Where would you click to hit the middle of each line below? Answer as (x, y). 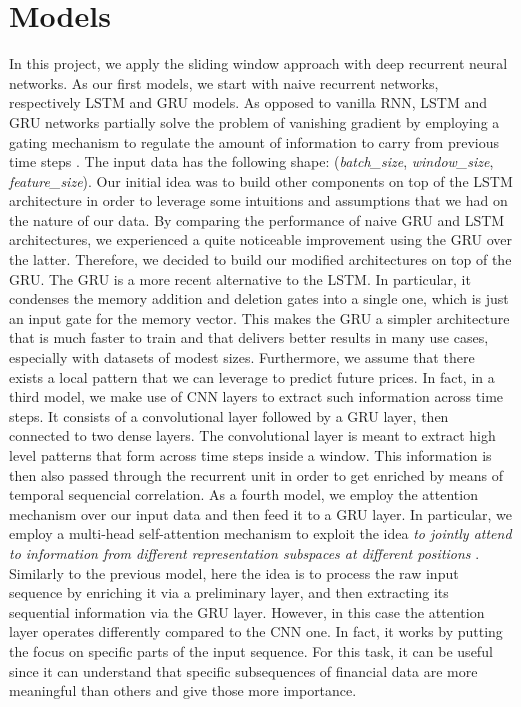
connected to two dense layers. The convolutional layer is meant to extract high (252, 435)
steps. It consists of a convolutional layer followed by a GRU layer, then (229, 415)
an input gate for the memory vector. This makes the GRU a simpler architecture (259, 317)
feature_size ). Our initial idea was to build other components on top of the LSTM (261, 180)
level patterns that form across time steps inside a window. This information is (250, 455)
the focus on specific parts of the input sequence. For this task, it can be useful (251, 650)
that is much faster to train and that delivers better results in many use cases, (249, 337)
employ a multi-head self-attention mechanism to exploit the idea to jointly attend (260, 533)
